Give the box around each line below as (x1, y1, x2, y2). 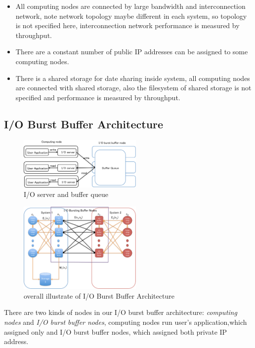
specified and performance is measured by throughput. (15, 92, 180, 102)
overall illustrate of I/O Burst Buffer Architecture (24, 290, 174, 301)
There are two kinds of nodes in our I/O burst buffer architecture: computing (4, 307, 237, 317)
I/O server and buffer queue (24, 189, 108, 199)
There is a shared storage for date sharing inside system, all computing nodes (15, 73, 250, 83)
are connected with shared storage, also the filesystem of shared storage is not (15, 82, 252, 93)
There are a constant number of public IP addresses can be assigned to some (15, 46, 248, 57)
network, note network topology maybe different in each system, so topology (15, 10, 247, 21)
